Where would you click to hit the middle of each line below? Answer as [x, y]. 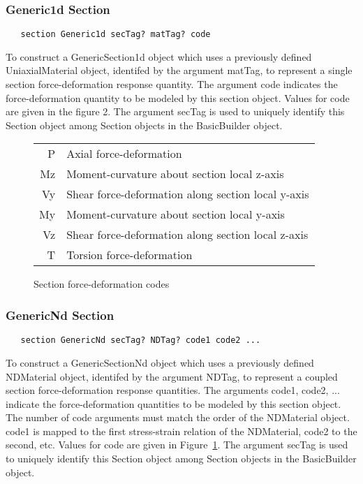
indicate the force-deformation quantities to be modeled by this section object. [173, 403]
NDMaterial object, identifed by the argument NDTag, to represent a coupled [172, 376]
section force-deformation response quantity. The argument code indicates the [172, 84]
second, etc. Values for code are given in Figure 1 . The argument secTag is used [177, 445]
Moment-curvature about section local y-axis [176, 214]
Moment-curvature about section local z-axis [175, 174]
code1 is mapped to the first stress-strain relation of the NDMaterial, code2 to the [181, 431]
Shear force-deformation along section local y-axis [188, 194]
